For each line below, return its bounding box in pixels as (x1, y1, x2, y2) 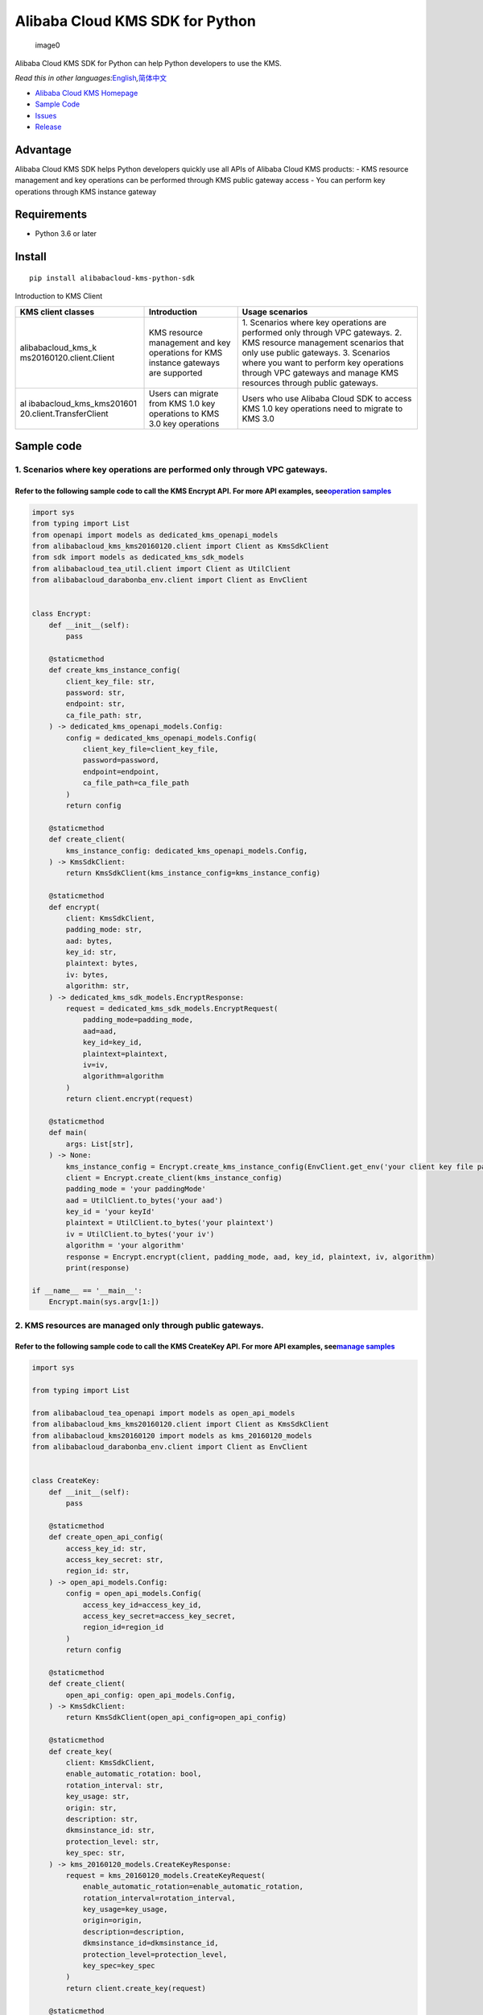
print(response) (65, 1264, 130, 1273)
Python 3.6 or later (35, 229, 97, 239)
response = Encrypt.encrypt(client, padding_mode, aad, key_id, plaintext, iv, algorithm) (65, 1252, 436, 1261)
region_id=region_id (82, 1622, 164, 1632)
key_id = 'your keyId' (65, 1207, 156, 1216)
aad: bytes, (65, 936, 113, 945)
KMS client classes (19, 306, 95, 318)
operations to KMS (149, 408, 220, 419)
